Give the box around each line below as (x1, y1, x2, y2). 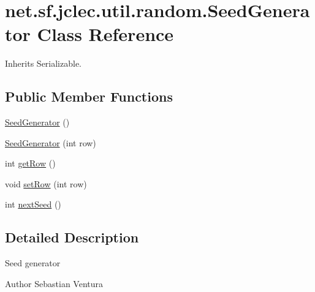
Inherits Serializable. (5, 57, 82, 70)
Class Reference (37, 21, 174, 47)
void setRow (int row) (5, 177, 87, 190)
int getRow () (5, 157, 56, 170)
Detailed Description (5, 228, 139, 247)
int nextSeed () (5, 198, 61, 211)
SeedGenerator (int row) (5, 136, 96, 149)
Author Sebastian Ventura (5, 277, 104, 290)
